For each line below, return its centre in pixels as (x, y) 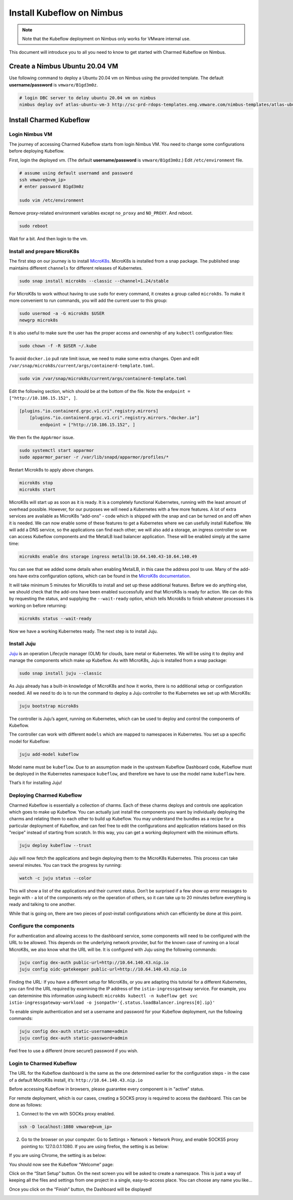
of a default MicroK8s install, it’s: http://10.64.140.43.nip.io (76, 1080)
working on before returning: (38, 605)
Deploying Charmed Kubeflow (46, 795)
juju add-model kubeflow (49, 754)
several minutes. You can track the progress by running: (65, 865)
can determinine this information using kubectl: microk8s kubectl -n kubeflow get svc (103, 996)
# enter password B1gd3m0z (52, 187)
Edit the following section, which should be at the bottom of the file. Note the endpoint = (100, 391)
